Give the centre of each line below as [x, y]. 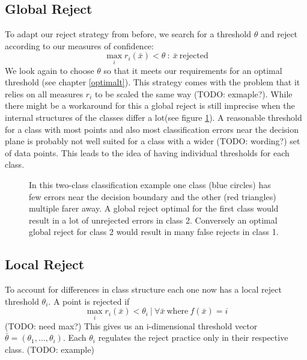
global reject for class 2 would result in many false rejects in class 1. [154, 232]
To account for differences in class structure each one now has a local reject [143, 289]
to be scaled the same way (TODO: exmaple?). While [194, 93]
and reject [279, 34]
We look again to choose [50, 70]
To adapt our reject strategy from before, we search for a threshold [128, 34]
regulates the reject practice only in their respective [193, 337]
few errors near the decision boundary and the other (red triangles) [153, 196]
